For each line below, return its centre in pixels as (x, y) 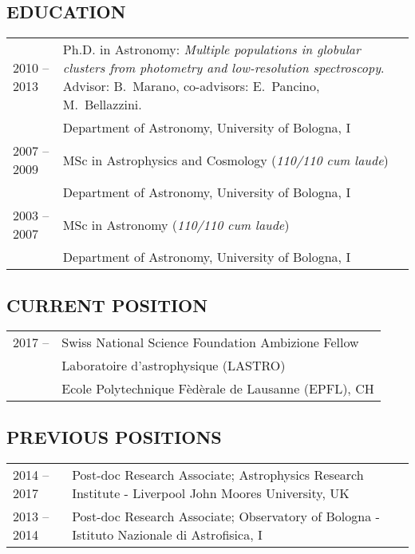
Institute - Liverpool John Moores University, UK (211, 493)
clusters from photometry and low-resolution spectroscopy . (223, 68)
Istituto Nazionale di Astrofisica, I (167, 534)
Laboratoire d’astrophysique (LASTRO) (174, 366)
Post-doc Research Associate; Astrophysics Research (218, 474)
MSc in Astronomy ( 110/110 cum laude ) (176, 224)
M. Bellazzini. (102, 105)
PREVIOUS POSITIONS (114, 436)
